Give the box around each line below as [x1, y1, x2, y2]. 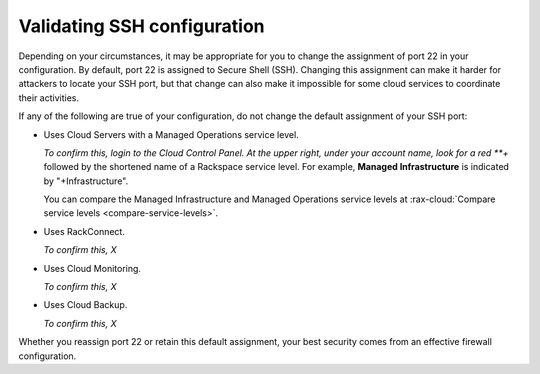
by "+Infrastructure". [43, 175, 129, 187]
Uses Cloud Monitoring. [43, 262, 142, 274]
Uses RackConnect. [43, 225, 125, 237]
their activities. [18, 91, 80, 104]
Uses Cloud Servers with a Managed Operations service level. [43, 128, 299, 140]
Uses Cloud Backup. [43, 299, 128, 311]
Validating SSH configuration [18, 15, 265, 37]
